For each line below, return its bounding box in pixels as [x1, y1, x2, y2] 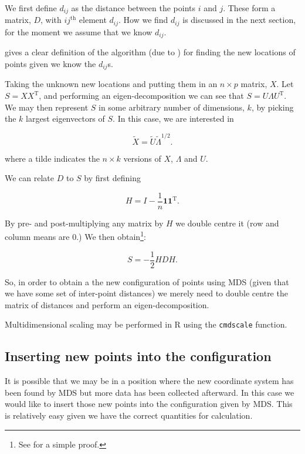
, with [40, 14, 62, 26]
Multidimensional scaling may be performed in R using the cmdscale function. [5, 318, 287, 331]
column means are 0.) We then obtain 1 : [5, 229, 146, 242]
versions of [123, 152, 161, 164]
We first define [5, 2, 57, 14]
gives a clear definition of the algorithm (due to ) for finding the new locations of [5, 46, 296, 58]
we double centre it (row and [175, 216, 279, 229]
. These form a [223, 2, 276, 14]
